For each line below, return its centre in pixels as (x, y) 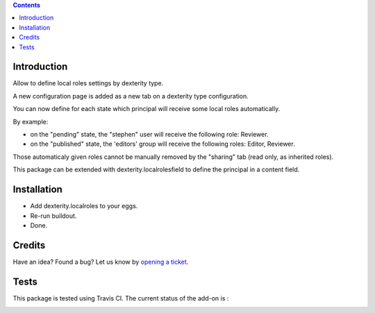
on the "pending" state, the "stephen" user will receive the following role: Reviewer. (149, 135)
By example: (31, 121)
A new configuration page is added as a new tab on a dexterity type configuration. (131, 96)
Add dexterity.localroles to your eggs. (84, 206)
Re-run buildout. (53, 216)
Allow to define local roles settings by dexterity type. (88, 83)
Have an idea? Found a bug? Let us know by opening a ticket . (101, 262)
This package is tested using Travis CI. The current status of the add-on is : (121, 298)
